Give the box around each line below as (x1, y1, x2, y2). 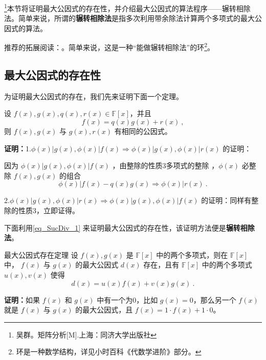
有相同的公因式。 (114, 126, 172, 137)
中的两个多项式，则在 (156, 249, 228, 260)
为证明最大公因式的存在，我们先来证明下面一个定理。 (4, 91, 183, 101)
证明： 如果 (4, 294, 40, 305)
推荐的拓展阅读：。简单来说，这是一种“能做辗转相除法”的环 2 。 (4, 40, 215, 53)
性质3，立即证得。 (18, 205, 79, 216)
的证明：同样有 (201, 195, 252, 206)
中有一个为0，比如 (97, 294, 158, 305)
